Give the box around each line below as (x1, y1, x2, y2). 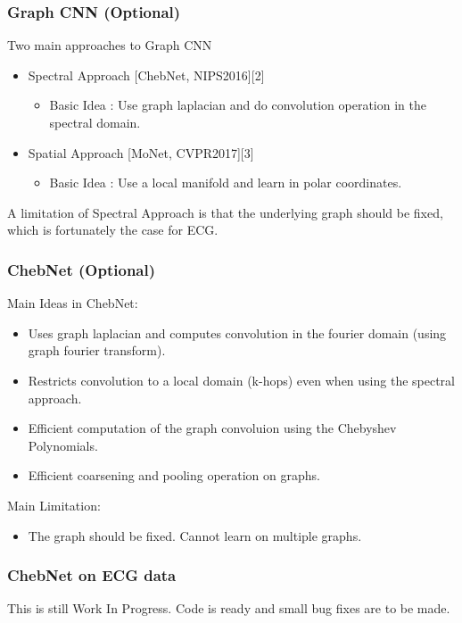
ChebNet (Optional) (7, 258, 156, 280)
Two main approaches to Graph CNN (7, 36, 212, 54)
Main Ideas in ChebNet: (7, 294, 138, 312)
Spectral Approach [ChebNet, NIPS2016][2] (28, 65, 265, 84)
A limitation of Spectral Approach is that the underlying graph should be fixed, (7, 203, 443, 221)
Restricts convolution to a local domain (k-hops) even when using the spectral (28, 370, 455, 389)
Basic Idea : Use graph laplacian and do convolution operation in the (49, 96, 426, 114)
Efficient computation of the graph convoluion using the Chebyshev (28, 419, 397, 437)
